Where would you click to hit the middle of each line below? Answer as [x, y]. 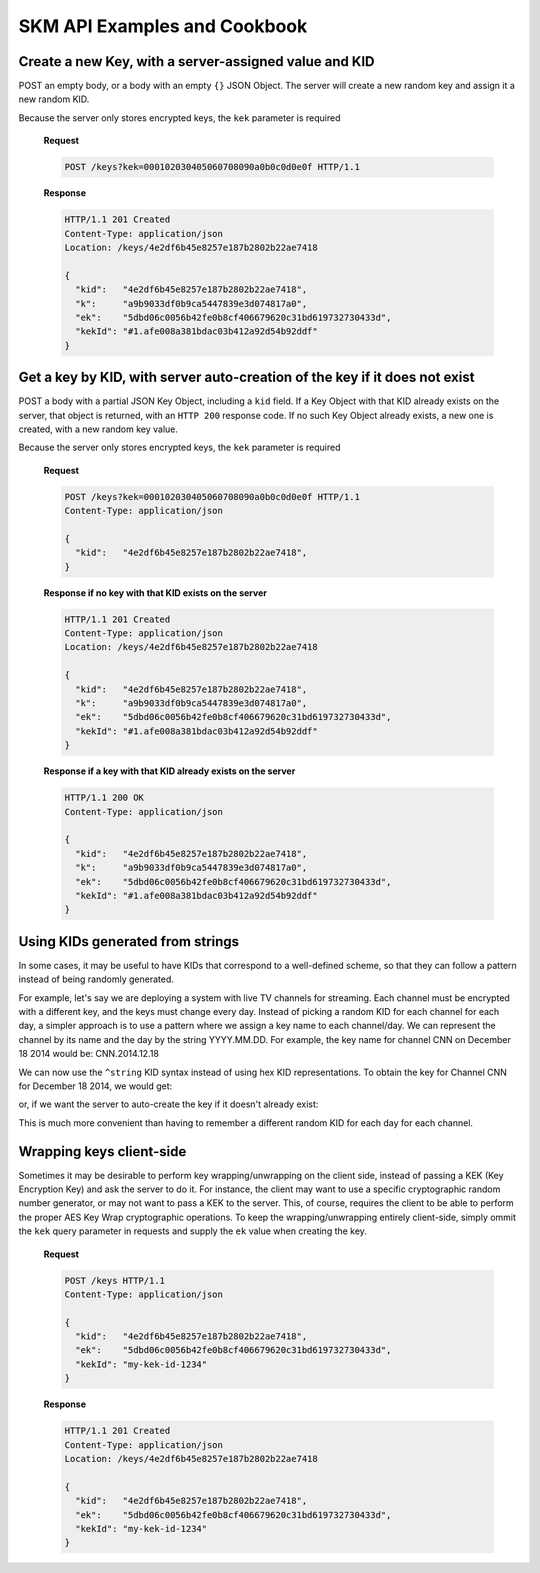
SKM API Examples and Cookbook [163, 26]
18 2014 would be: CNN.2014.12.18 [89, 1054]
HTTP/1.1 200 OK [104, 798]
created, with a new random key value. [98, 429]
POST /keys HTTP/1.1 [114, 1280]
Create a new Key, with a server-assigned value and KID [196, 61]
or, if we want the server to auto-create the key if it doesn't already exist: [168, 1104]
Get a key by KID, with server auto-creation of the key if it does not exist [246, 377]
